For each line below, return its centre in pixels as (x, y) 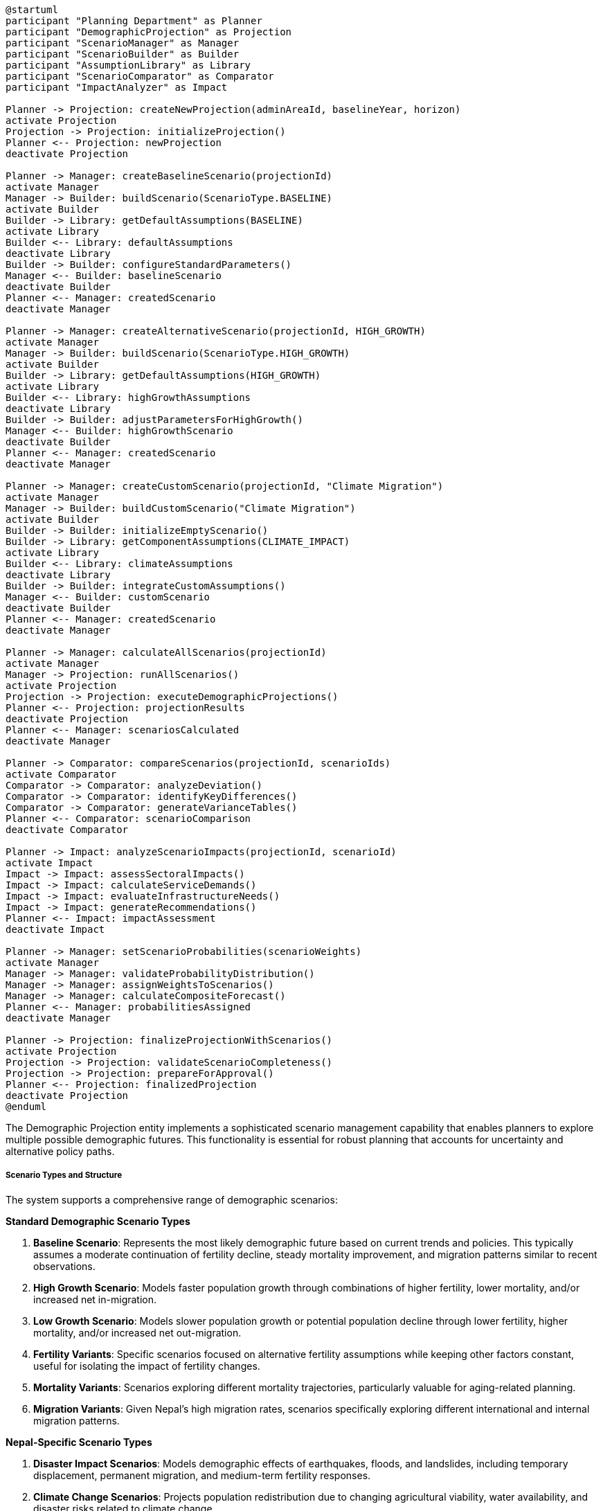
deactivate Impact (55, 929)
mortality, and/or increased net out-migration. (137, 1332)
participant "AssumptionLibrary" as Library (128, 65)
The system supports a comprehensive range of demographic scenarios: (172, 1199)
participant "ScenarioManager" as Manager (123, 43)
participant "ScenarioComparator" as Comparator (140, 76)
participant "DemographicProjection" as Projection (149, 32)
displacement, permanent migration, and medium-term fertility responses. (202, 1475)
